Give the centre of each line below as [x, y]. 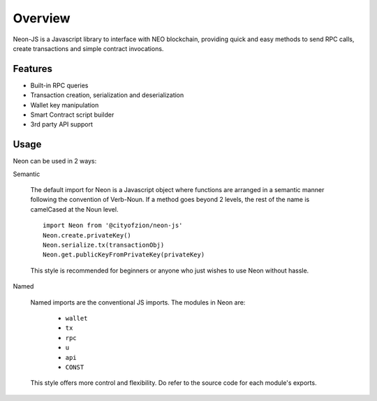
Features [32, 69]
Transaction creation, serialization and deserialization [107, 95]
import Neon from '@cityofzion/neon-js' [113, 226]
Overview [42, 18]
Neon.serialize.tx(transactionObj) [104, 245]
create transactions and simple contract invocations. [88, 48]
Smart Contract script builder [72, 115]
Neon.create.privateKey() [87, 235]
